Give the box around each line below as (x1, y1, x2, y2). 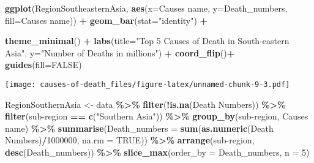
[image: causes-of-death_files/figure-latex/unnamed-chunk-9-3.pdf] (5, 80, 290, 89)
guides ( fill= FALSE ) (5, 58, 82, 71)
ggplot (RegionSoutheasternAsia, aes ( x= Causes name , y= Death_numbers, (5, 2, 288, 14)
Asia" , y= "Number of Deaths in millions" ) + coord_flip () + (5, 46, 235, 59)
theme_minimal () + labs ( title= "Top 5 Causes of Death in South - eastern (5, 34, 290, 47)
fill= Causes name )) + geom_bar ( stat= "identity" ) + (5, 13, 208, 26)
